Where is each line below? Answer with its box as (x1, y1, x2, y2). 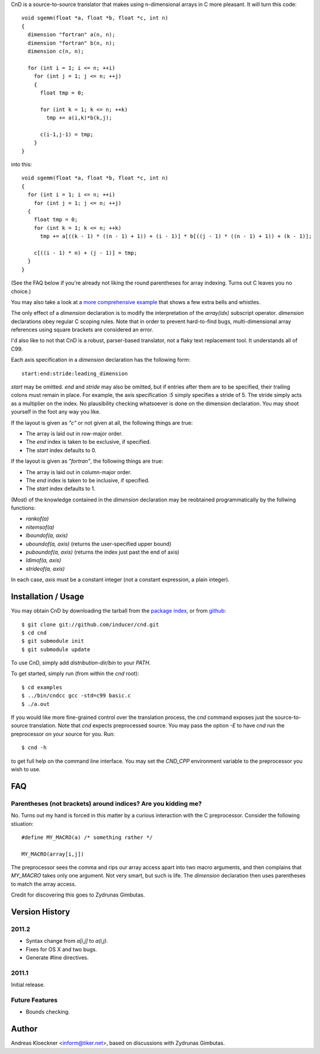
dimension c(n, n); (27, 48, 84, 55)
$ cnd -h (21, 744, 47, 751)
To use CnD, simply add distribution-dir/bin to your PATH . (11, 659, 151, 667)
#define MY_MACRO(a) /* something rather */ (21, 834, 153, 841)
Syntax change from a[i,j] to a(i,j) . (25, 938, 108, 945)
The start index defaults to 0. (25, 446, 97, 454)
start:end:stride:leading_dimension (21, 370, 128, 377)
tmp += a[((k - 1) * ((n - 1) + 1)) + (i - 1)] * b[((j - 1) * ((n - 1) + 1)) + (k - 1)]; (40, 233, 312, 240)
